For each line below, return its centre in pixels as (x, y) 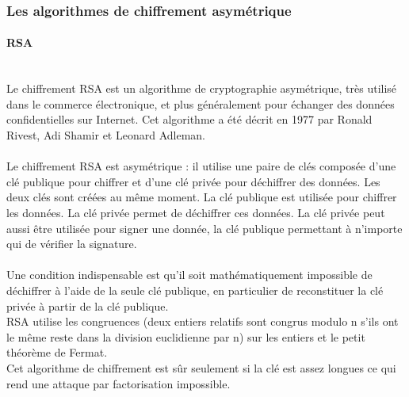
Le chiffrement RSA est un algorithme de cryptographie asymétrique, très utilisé (202, 88)
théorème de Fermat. (57, 352)
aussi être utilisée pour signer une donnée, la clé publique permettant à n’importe (204, 228)
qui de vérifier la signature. (72, 244)
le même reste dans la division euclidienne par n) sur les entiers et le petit (186, 336)
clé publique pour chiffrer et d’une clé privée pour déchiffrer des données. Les (193, 181)
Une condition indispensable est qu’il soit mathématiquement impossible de (189, 275)
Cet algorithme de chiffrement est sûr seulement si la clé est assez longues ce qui (201, 367)
